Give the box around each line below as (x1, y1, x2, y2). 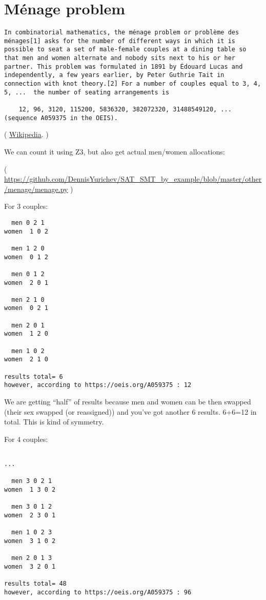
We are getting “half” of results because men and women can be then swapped (4, 396, 251, 407)
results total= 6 (4, 373, 63, 380)
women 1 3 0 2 (4, 486, 56, 494)
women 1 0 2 (4, 227, 48, 235)
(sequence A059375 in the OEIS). (4, 114, 118, 122)
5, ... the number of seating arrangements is (4, 88, 170, 96)
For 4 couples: (4, 433, 48, 444)
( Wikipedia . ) (4, 129, 49, 140)
